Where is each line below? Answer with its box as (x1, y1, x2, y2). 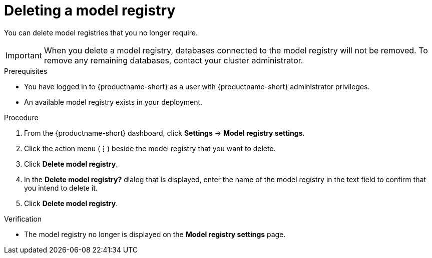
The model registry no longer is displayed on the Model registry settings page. (24, 230, 286, 239)
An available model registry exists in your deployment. (24, 97, 203, 106)
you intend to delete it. (24, 183, 98, 192)
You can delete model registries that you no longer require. (4, 28, 198, 37)
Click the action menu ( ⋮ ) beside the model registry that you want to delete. (24, 144, 276, 153)
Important (6, 50, 42, 60)
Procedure (4, 113, 39, 122)
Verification (4, 214, 42, 223)
